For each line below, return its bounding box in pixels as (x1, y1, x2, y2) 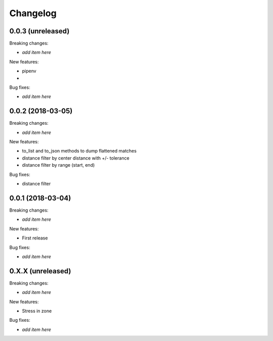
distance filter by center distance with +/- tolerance (22, 155, 130, 161)
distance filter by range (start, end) (22, 162, 95, 168)
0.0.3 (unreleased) (9, 27, 70, 35)
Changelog (9, 8, 57, 19)
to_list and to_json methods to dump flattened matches (22, 148, 136, 154)
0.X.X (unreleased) (9, 267, 71, 275)
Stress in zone (22, 308, 52, 314)
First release (22, 235, 48, 241)
